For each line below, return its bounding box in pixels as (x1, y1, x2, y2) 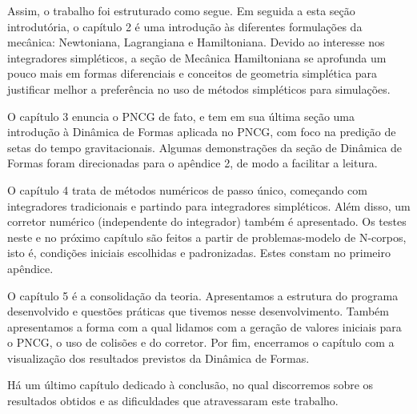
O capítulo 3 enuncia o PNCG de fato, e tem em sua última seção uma (7, 107, 355, 124)
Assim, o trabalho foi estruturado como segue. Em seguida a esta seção (7, 2, 355, 18)
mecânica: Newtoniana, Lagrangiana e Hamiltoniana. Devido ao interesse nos (7, 34, 385, 50)
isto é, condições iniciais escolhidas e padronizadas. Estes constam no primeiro (7, 244, 391, 261)
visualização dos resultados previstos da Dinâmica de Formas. (7, 349, 310, 366)
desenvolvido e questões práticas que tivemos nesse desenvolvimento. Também (7, 303, 389, 320)
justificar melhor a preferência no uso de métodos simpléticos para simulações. (7, 80, 391, 97)
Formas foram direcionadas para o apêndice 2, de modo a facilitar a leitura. (7, 155, 378, 171)
